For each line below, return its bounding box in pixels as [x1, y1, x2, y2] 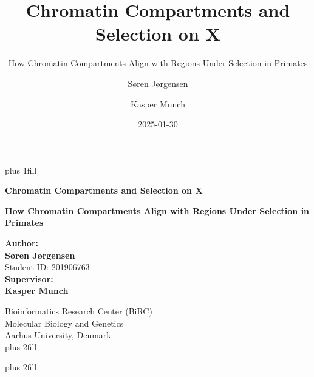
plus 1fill [5, 163, 37, 176]
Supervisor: [5, 272, 53, 285]
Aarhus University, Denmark [5, 328, 111, 341]
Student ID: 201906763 [5, 260, 90, 273]
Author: [5, 237, 39, 250]
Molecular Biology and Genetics [5, 316, 124, 329]
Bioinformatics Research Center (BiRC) [5, 305, 152, 318]
